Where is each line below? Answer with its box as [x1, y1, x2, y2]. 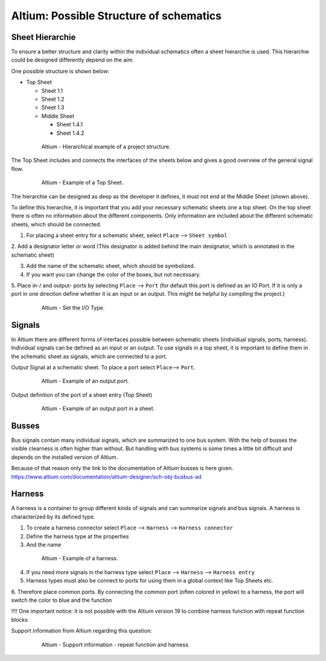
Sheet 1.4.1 [56, 121, 83, 128]
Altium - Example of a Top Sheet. [41, 179, 124, 187]
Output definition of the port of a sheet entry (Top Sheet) [11, 391, 153, 398]
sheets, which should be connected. [11, 220, 102, 228]
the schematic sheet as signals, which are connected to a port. [11, 353, 167, 360]
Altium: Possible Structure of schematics [11, 9, 222, 22]
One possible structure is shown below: [11, 67, 110, 75]
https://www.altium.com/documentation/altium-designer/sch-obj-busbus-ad [11, 473, 202, 480]
